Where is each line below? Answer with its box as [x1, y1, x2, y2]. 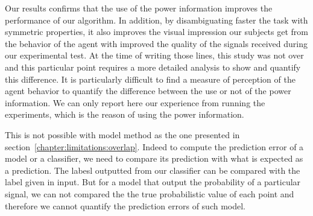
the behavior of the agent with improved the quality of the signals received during [5, 37, 308, 49]
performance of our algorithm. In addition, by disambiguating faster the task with [5, 13, 308, 26]
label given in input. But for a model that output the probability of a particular [5, 176, 301, 188]
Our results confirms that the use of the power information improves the [5, 2, 273, 14]
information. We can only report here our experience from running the [5, 96, 265, 109]
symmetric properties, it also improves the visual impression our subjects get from [5, 25, 308, 38]
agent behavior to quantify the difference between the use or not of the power [5, 84, 291, 97]
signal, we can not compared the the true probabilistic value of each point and [5, 187, 294, 200]
